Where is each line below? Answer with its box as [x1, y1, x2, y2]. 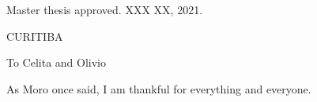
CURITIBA [6, 27, 63, 44]
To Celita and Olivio [6, 54, 107, 71]
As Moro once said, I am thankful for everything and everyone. [6, 80, 311, 97]
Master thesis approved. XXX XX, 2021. [6, 2, 203, 17]
